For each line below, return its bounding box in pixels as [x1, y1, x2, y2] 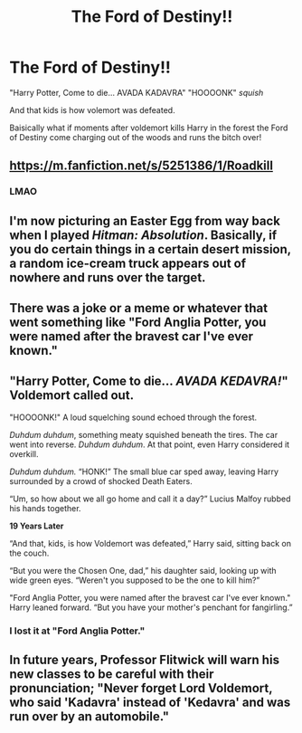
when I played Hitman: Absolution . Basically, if [9, 227, 278, 243]
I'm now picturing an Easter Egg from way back [9, 213, 280, 228]
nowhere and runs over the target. [9, 270, 206, 285]
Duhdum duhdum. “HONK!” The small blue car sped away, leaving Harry [9, 466, 278, 477]
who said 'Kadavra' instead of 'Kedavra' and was [9, 695, 291, 710]
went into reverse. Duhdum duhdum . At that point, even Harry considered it [9, 439, 290, 450]
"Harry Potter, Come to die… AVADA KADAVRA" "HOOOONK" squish [9, 87, 264, 98]
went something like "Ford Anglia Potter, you [9, 315, 267, 330]
